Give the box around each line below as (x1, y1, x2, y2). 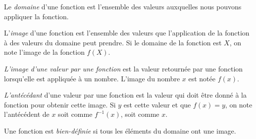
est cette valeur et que (123, 99, 191, 109)
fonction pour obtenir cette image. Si (4, 99, 116, 109)
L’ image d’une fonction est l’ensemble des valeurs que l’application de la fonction (4, 28, 250, 38)
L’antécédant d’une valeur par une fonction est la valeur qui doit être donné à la (4, 90, 247, 100)
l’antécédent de (4, 109, 50, 119)
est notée (188, 73, 215, 83)
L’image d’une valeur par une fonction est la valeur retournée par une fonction (4, 63, 243, 73)
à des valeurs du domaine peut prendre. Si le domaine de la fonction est (4, 37, 222, 47)
